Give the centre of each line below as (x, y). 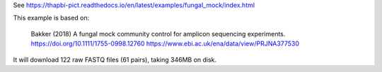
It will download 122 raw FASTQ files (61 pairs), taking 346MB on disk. (115, 59)
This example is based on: (51, 18)
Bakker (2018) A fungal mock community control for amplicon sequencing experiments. (158, 34)
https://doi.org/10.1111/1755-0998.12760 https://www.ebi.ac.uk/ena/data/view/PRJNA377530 (165, 44)
